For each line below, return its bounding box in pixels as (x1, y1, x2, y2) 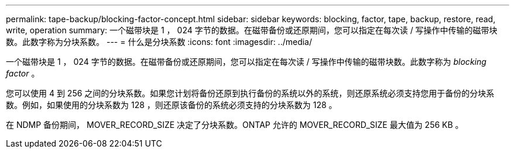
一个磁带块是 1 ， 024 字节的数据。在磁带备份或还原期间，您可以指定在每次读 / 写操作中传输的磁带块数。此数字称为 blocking (6, 57, 486, 67)
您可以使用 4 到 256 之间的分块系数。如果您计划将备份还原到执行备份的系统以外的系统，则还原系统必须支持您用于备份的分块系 (6, 88, 495, 98)
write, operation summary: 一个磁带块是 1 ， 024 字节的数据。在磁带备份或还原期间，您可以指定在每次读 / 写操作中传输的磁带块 (6, 25, 498, 35)
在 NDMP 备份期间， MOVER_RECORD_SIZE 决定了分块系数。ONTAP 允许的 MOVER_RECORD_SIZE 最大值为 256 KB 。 (6, 120, 464, 130)
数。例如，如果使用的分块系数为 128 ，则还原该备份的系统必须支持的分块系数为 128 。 (6, 100, 337, 110)
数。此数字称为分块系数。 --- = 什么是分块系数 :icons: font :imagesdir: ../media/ (6, 37, 313, 47)
